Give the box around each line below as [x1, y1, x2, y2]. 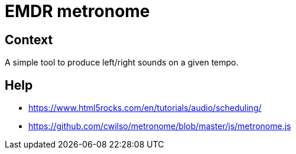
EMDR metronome [5, 1, 150, 21]
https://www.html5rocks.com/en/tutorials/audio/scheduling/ [28, 103, 262, 113]
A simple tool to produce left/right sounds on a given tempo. [5, 57, 239, 68]
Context [5, 32, 53, 47]
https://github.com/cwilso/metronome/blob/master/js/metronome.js [28, 121, 291, 132]
